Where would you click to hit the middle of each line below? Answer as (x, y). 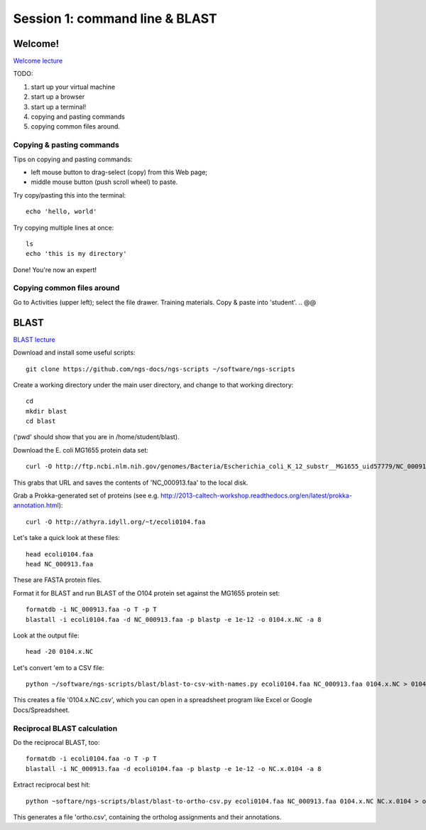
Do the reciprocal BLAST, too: (56, 743)
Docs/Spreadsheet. (42, 710)
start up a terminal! (59, 107)
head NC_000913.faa (60, 564)
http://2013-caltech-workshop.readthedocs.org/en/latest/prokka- (257, 496)
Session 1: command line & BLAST (115, 18)
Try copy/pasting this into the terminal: (70, 195)
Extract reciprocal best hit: (52, 785)
